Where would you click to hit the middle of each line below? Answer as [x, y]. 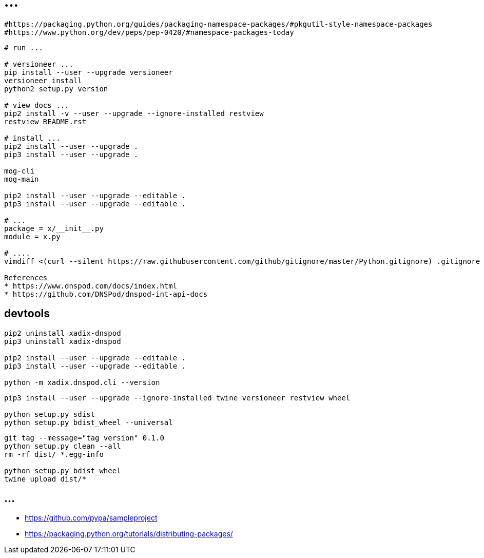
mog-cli [20, 171]
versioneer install [43, 80]
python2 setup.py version [56, 89]
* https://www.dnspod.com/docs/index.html [91, 286]
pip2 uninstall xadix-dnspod [63, 333]
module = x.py [32, 236]
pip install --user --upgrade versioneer [89, 72]
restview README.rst [45, 121]
